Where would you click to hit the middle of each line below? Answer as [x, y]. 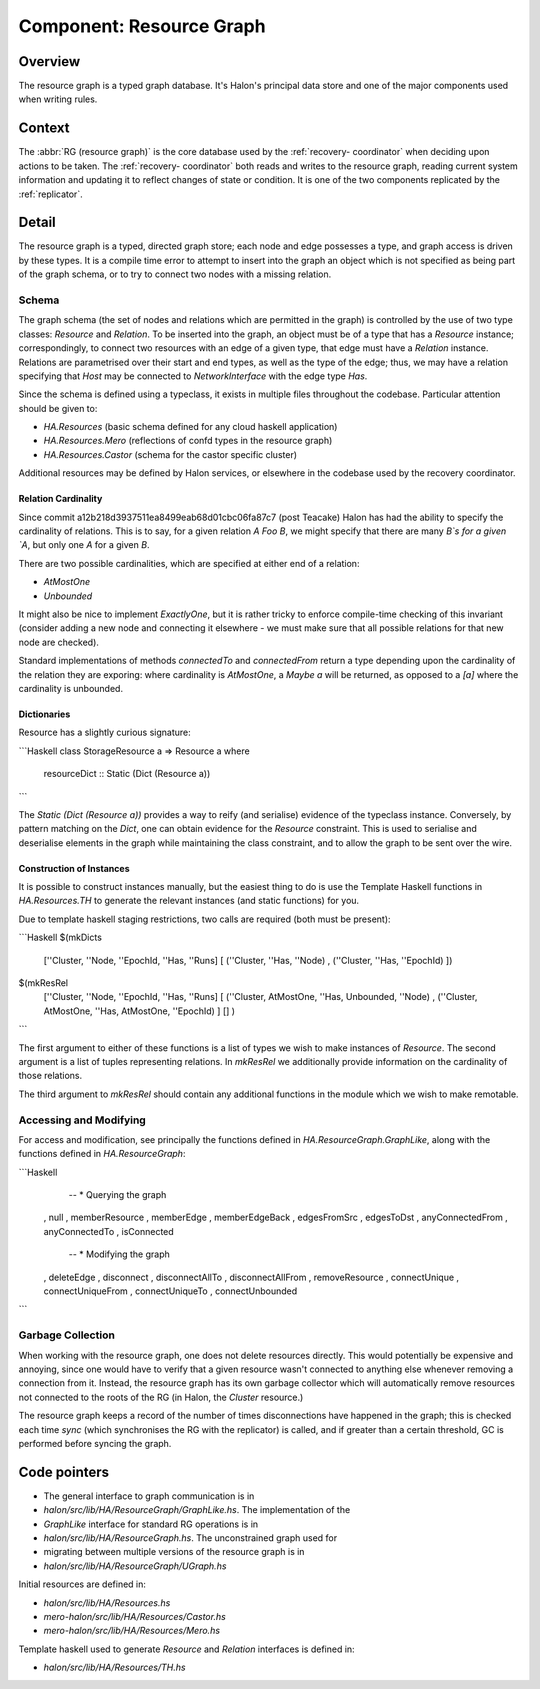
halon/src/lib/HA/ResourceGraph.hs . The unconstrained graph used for [190, 1537]
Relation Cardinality [60, 499]
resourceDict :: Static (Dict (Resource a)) [127, 774]
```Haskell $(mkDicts [60, 937]
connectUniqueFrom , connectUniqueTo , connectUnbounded [170, 1291]
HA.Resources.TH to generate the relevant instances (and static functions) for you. [189, 901]
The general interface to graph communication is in [149, 1496]
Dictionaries [44, 714]
